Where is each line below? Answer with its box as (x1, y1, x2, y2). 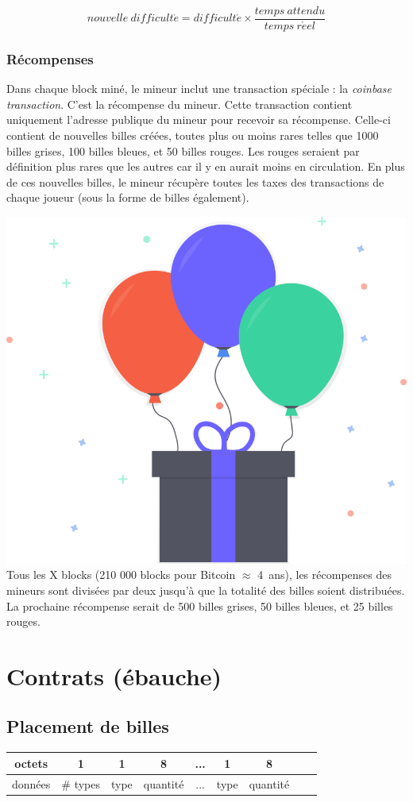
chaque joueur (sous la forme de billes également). (6, 189, 249, 206)
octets (14, 754, 48, 771)
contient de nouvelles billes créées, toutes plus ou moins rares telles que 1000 (6, 127, 379, 144)
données (12, 775, 51, 792)
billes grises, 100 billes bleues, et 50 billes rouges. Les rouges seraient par (6, 142, 360, 159)
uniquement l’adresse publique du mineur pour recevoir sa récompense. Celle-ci (6, 111, 391, 128)
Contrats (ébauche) (6, 659, 222, 692)
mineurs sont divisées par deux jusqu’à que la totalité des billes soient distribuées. (6, 581, 405, 598)
